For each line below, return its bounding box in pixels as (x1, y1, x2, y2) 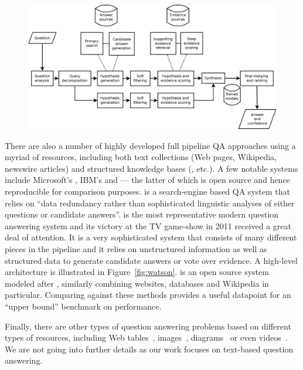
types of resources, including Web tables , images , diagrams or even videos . (5, 331, 288, 344)
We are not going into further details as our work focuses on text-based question (5, 342, 294, 355)
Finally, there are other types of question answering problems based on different (5, 320, 291, 332)
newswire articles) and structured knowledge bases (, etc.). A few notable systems (5, 162, 298, 174)
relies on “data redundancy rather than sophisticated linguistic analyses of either (5, 196, 295, 209)
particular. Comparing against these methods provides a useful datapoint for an (5, 288, 291, 301)
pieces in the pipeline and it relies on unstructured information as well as (5, 242, 267, 254)
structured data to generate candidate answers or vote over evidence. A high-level (5, 254, 298, 266)
